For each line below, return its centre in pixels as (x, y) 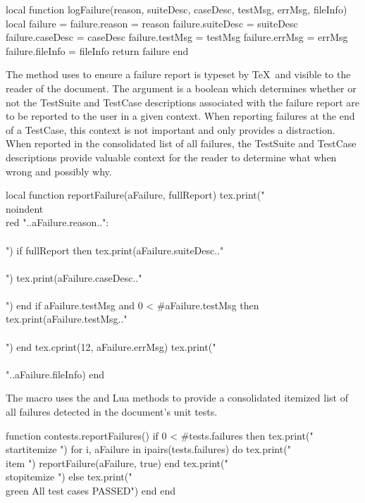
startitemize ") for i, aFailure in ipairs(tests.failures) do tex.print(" (148, 449)
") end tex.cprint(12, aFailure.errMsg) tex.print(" (111, 346)
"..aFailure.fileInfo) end (55, 374)
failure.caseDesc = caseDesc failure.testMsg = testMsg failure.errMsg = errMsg (177, 37)
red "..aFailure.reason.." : (57, 222)
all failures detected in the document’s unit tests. (112, 412)
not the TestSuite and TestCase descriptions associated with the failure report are (182, 102)
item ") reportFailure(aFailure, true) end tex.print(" (117, 462)
